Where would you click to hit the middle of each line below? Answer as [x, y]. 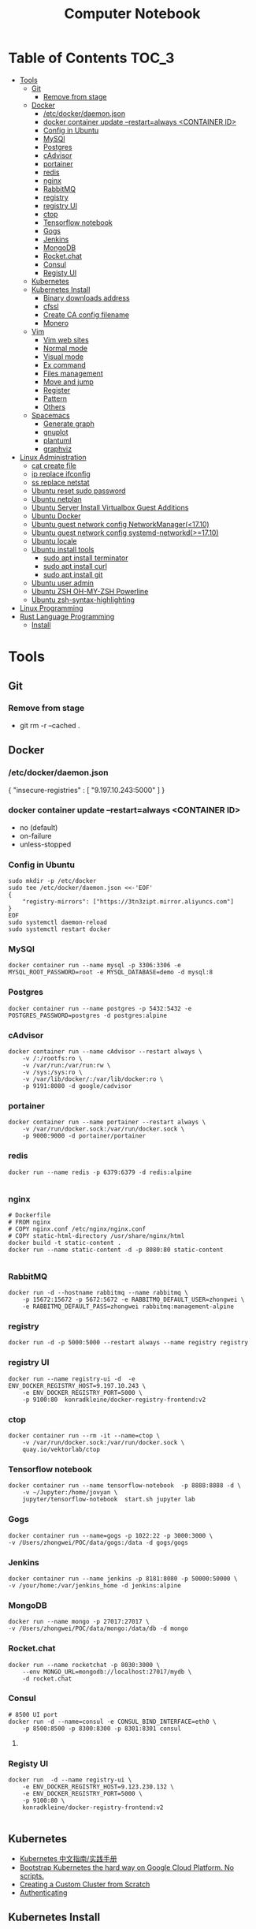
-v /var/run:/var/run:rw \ [67, 1065]
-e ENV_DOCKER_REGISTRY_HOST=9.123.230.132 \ [98, 1787]
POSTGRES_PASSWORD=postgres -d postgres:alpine [88, 1015]
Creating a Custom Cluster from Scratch [85, 1884]
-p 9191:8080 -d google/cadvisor [77, 1086]
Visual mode [63, 357]
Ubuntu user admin [63, 583]
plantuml [57, 440]
